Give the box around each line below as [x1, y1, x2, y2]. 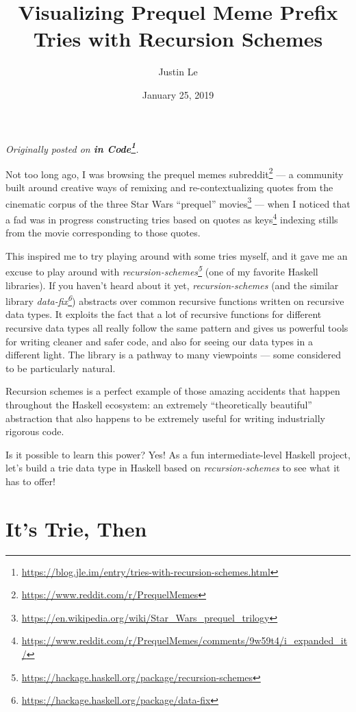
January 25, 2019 [142, 87, 214, 101]
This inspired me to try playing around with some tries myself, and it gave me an [5, 248, 348, 262]
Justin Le [158, 64, 198, 79]
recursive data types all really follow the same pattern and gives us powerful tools [5, 320, 348, 334]
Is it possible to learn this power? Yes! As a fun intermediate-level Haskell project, [5, 447, 351, 461]
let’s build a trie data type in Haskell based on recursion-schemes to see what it [5, 461, 340, 475]
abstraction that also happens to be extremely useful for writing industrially [5, 410, 325, 425]
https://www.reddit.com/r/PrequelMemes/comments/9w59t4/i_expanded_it [21, 633, 348, 648]
